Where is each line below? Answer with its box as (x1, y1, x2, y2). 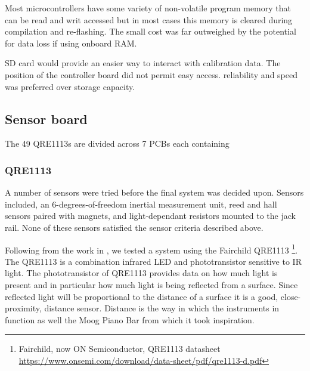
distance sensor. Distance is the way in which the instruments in (44, 302, 280, 314)
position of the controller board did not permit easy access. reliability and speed (5, 68, 297, 81)
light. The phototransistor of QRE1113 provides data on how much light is (5, 267, 278, 279)
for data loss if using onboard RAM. (5, 36, 137, 49)
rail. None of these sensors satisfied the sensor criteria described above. (5, 221, 263, 233)
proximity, (5, 302, 42, 314)
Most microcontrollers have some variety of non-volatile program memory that (5, 2, 291, 14)
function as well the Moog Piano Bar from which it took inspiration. (5, 313, 255, 326)
